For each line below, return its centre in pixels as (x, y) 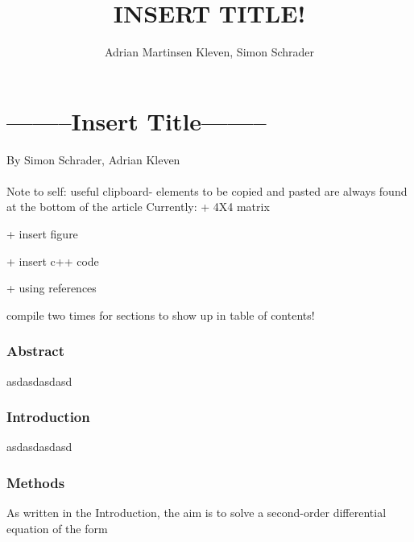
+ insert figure (42, 234)
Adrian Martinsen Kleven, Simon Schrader (209, 52)
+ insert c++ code (53, 261)
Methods (36, 482)
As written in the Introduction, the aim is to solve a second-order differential (197, 513)
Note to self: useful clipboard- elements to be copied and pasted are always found (207, 190)
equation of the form (57, 528)
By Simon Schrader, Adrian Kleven (93, 159)
